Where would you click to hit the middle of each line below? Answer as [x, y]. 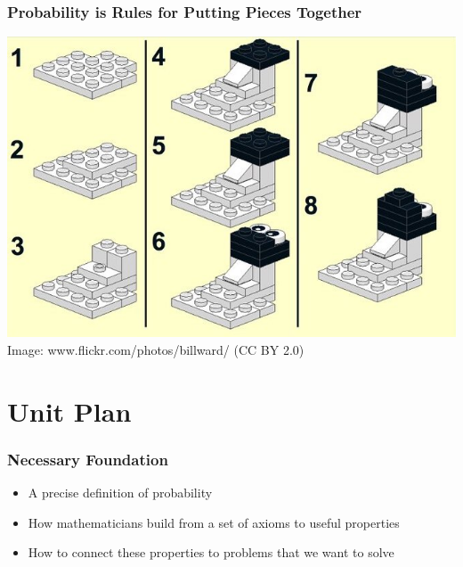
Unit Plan [69, 411]
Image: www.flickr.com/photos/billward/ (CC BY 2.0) [156, 350]
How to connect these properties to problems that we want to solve [211, 552]
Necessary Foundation [88, 459]
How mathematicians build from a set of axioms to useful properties [214, 522]
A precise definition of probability [120, 493]
